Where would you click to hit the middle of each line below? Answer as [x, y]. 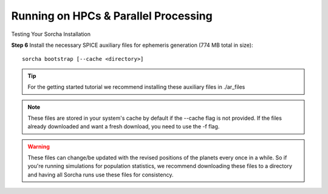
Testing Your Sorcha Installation [51, 34]
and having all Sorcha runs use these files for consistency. [101, 175]
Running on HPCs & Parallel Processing [112, 16]
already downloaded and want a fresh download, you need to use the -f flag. [124, 126]
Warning [39, 147]
